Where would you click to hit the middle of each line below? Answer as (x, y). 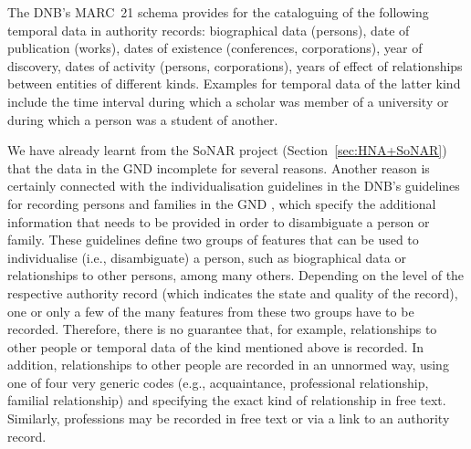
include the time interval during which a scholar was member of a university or (228, 101)
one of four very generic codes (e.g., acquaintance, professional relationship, (218, 382)
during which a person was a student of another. (143, 119)
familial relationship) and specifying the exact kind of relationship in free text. (227, 400)
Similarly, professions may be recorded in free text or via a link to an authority (229, 418)
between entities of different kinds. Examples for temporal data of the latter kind (234, 84)
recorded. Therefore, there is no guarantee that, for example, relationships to (222, 329)
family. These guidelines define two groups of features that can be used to (213, 240)
